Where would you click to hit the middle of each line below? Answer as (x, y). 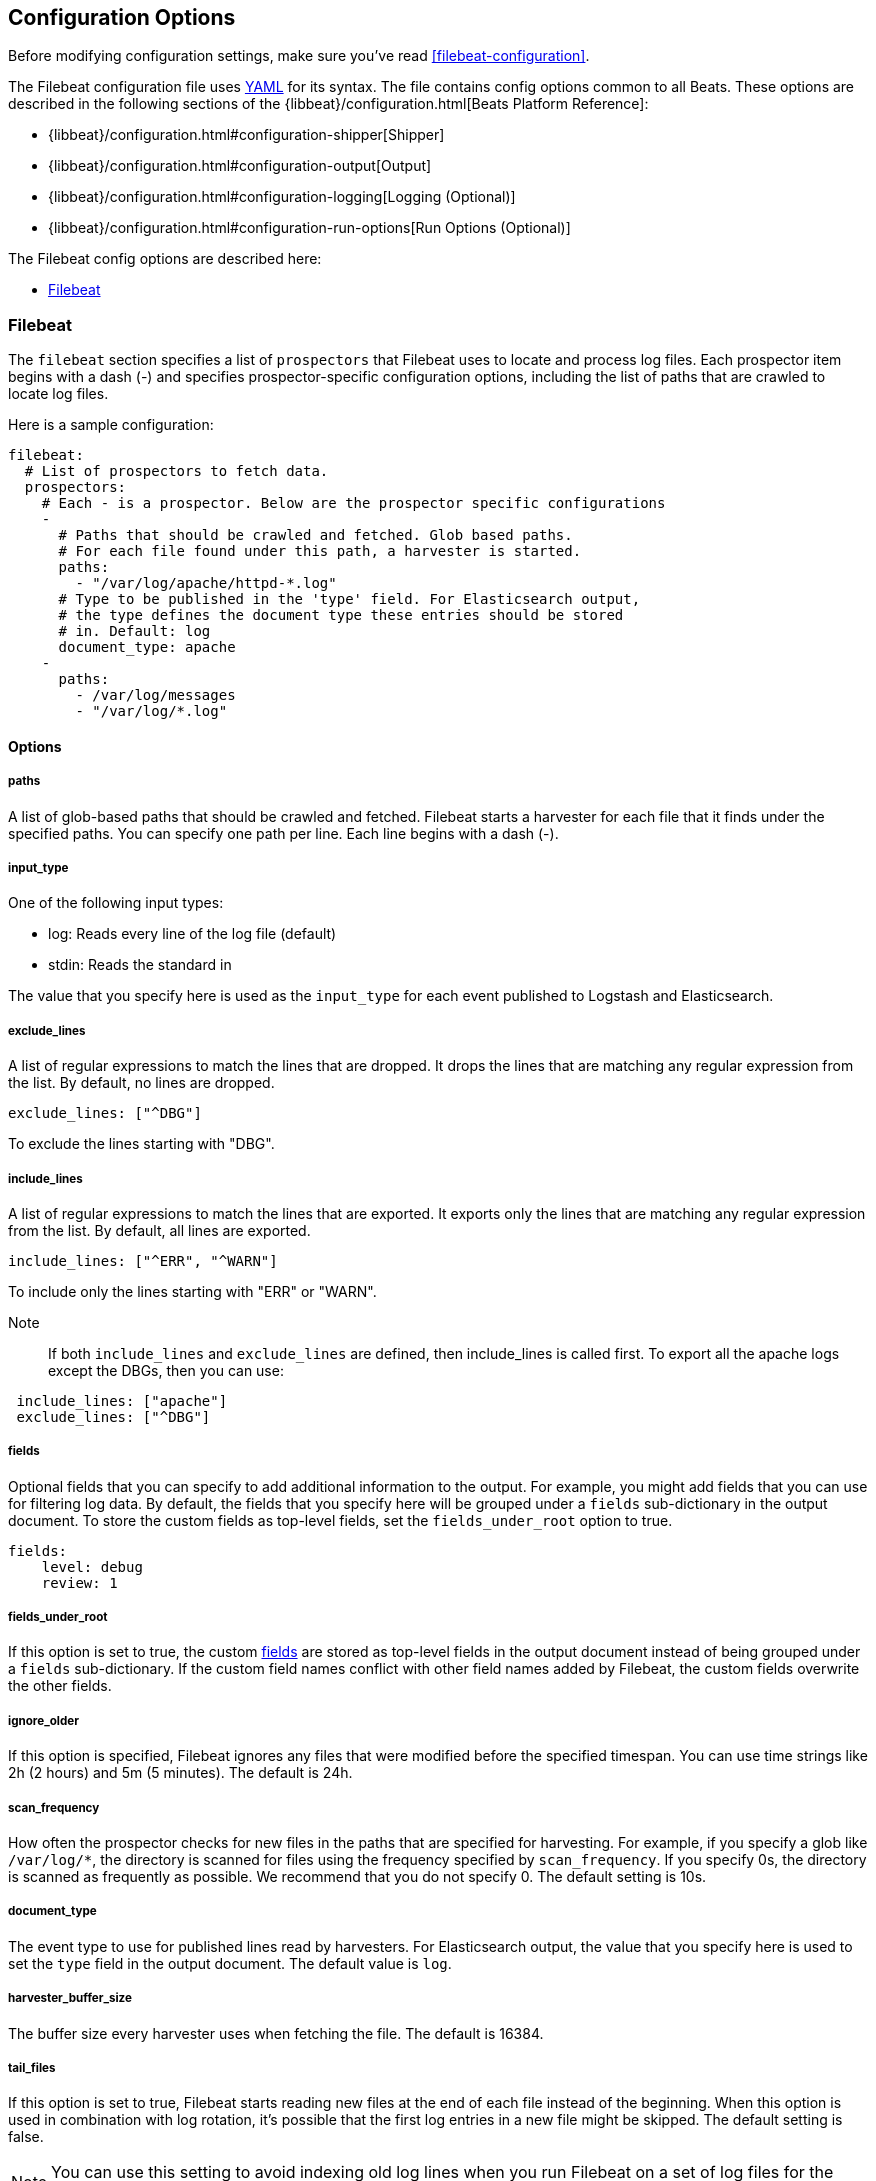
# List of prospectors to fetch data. (176, 471)
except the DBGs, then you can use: (166, 1370)
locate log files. (58, 394)
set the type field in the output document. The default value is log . (230, 1963)
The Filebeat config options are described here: (165, 259)
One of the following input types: (116, 903)
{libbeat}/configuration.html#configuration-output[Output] (240, 166)
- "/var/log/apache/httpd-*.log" (206, 583)
